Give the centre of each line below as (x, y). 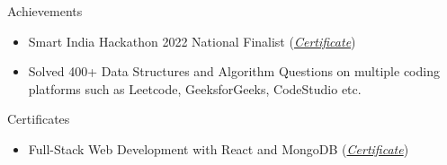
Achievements (45, 11)
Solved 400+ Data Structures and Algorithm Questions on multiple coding (234, 71)
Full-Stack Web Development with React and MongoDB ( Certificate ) (219, 148)
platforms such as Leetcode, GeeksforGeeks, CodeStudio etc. (195, 88)
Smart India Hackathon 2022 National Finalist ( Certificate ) (192, 41)
